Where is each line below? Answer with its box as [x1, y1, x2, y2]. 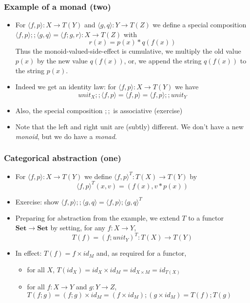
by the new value [37, 56, 88, 65]
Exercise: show [15, 196, 59, 206]
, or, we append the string [124, 56, 202, 65]
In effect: [15, 248, 42, 258]
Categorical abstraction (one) [4, 152, 121, 164]
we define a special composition [153, 20, 247, 30]
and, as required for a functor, [96, 248, 187, 258]
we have [175, 81, 199, 92]
